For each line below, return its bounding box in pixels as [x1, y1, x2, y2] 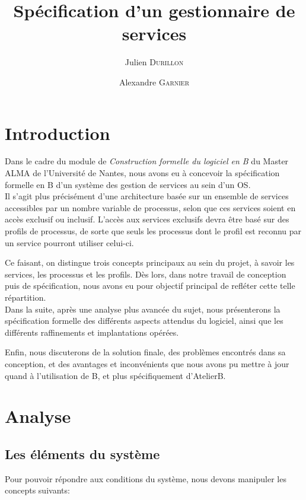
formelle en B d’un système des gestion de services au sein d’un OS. [5, 178, 251, 190]
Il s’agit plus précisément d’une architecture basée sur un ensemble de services [5, 190, 289, 202]
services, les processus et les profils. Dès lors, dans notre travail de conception [5, 267, 286, 280]
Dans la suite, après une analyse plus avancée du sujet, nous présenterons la [5, 302, 280, 315]
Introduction [5, 120, 110, 145]
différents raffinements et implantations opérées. [5, 326, 179, 338]
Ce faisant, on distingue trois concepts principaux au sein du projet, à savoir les [5, 256, 295, 269]
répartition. [5, 291, 46, 303]
